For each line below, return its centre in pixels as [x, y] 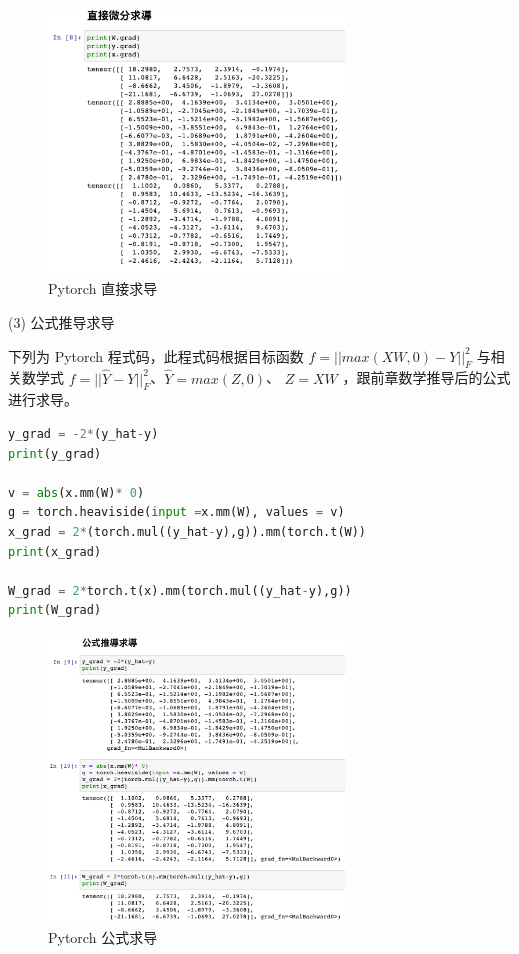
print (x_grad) [55, 551]
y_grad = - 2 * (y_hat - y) [83, 434]
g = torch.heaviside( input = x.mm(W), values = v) [176, 512]
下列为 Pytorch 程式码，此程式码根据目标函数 [156, 355]
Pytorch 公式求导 [103, 936]
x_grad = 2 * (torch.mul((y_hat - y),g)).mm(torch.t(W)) [187, 531]
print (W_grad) [55, 610]
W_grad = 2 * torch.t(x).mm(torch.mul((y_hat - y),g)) [180, 590]
